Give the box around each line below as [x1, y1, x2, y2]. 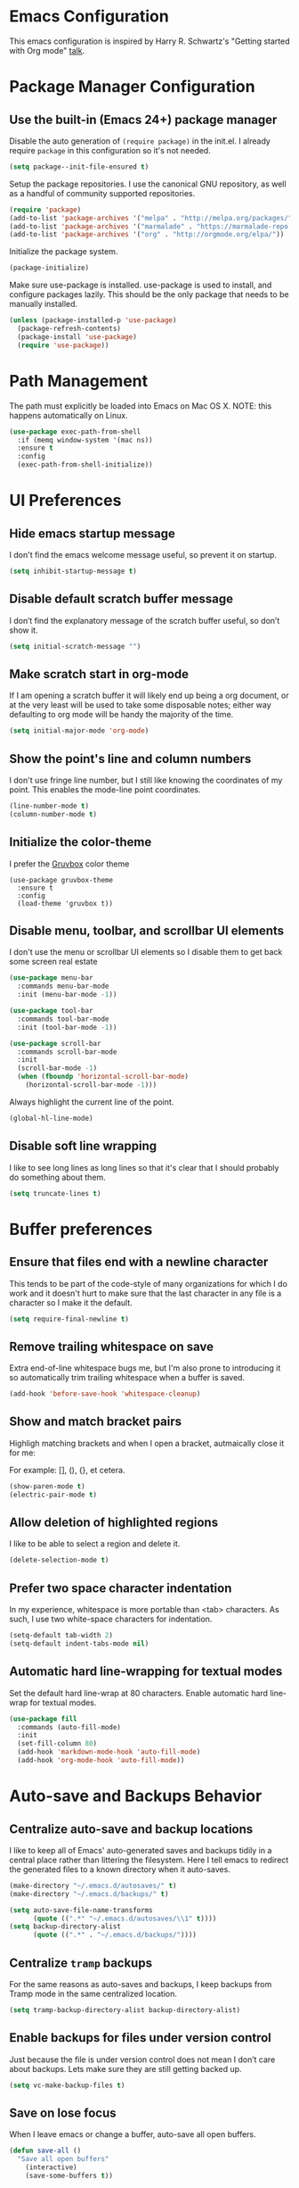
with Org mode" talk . [9, 45, 85, 55]
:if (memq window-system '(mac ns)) [17, 435, 153, 444]
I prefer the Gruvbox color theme [9, 858, 130, 869]
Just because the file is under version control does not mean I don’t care [9, 2054, 276, 2065]
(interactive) [25, 2163, 77, 2172]
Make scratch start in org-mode [9, 667, 190, 682]
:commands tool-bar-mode [17, 1015, 109, 1024]
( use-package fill [9, 1714, 77, 1723]
